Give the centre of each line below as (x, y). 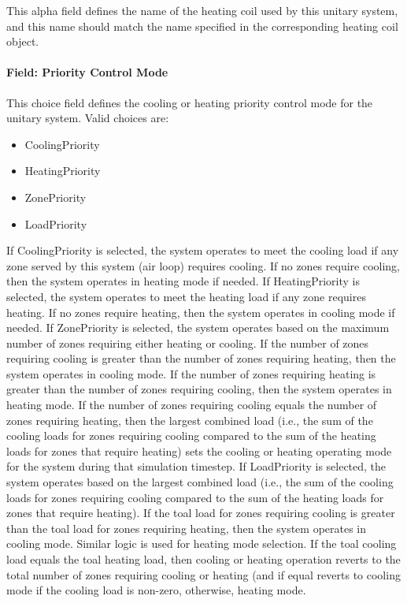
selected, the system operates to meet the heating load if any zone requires (186, 296)
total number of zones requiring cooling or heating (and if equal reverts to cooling (203, 574)
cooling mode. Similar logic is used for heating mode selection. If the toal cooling (202, 543)
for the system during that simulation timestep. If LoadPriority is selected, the (196, 466)
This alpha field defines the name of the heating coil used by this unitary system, (202, 10)
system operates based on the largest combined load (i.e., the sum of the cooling (200, 482)
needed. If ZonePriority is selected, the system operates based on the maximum (198, 328)
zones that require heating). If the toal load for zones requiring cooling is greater (201, 513)
